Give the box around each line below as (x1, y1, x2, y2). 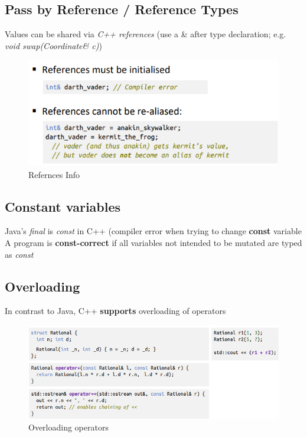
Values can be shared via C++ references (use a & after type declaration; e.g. (5, 28, 286, 40)
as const (5, 248, 34, 260)
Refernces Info (28, 168, 80, 180)
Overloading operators (28, 421, 109, 433)
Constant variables (5, 197, 121, 215)
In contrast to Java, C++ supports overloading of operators (5, 305, 226, 317)
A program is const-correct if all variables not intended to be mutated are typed (5, 236, 302, 248)
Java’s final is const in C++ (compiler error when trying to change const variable (5, 225, 302, 237)
